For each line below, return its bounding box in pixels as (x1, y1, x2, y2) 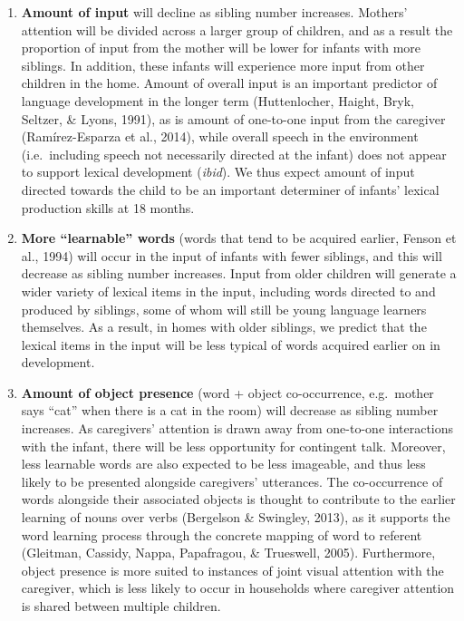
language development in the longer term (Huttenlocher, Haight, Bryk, (21, 91, 414, 110)
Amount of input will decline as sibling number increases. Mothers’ (21, 3, 408, 21)
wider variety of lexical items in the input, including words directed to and (21, 281, 436, 300)
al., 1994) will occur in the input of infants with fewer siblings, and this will (21, 246, 442, 265)
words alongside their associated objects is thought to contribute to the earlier (21, 490, 456, 509)
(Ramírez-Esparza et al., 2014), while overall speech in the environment (21, 127, 419, 146)
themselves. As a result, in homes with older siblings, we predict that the (21, 317, 427, 336)
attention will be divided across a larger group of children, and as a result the (21, 20, 453, 39)
